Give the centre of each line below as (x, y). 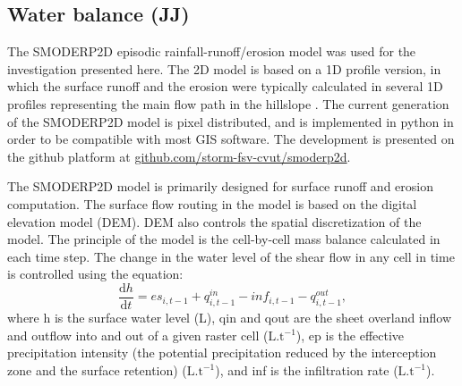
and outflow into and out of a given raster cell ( (138, 335)
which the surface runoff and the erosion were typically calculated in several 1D (225, 86)
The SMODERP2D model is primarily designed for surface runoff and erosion (220, 186)
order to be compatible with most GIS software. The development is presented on (231, 139)
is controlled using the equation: (95, 274)
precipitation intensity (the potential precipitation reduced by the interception (222, 352)
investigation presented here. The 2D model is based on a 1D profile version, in (224, 68)
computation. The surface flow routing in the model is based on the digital (212, 203)
